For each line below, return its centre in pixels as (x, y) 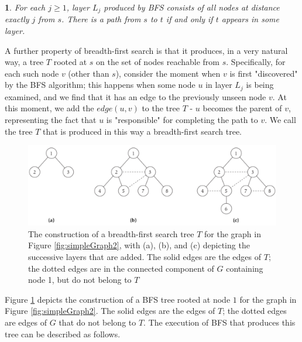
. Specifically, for (256, 62)
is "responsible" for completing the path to (182, 120)
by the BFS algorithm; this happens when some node (100, 85)
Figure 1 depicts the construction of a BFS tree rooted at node (118, 299)
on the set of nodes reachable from (158, 62)
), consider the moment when (168, 73)
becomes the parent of (242, 108)
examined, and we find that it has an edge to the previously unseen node (135, 96)
